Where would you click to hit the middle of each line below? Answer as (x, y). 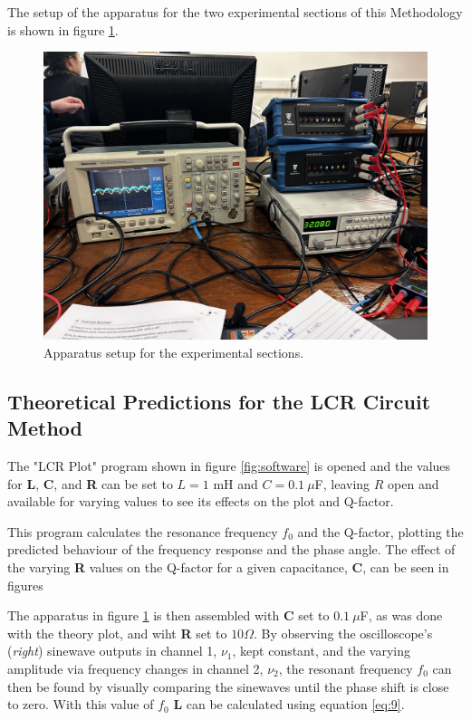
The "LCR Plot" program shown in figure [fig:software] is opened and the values (229, 465)
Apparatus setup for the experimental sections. (174, 352)
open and (413, 483)
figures (25, 585)
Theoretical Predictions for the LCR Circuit (219, 401)
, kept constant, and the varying (322, 651)
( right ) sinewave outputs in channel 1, (112, 651)
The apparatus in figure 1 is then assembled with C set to (168, 615)
